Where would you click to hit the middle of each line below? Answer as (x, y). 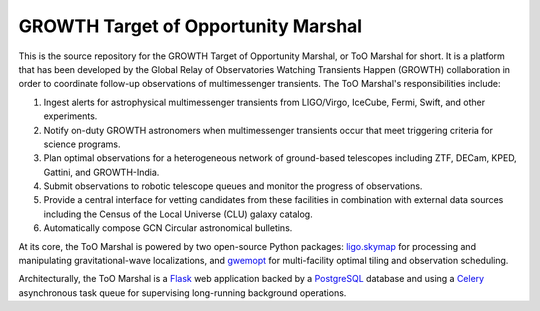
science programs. (82, 144)
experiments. (70, 116)
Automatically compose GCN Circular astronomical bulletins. (168, 228)
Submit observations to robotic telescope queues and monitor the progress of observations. (233, 186)
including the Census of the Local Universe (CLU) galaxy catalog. (178, 214)
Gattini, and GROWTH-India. (101, 172)
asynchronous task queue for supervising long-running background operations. (182, 292)
